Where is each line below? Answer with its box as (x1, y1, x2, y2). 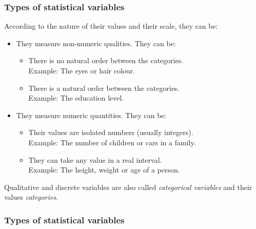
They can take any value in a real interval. (28, 154, 162, 165)
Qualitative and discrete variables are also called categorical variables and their (4, 181, 252, 192)
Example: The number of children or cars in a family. (28, 137, 196, 147)
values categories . (4, 192, 58, 202)
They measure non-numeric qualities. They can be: (16, 37, 176, 48)
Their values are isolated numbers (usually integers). (28, 127, 193, 138)
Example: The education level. (28, 92, 124, 103)
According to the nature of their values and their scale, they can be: (4, 21, 218, 31)
